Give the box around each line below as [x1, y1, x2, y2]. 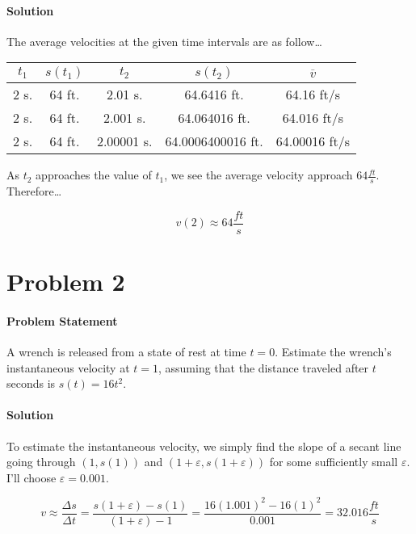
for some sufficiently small [269, 453, 398, 470]
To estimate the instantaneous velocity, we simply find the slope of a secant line [6, 437, 401, 454]
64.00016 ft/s [275, 132, 350, 151]
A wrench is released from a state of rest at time [6, 343, 246, 360]
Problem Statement [6, 312, 118, 329]
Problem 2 [6, 265, 125, 298]
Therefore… [6, 183, 62, 200]
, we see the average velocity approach [164, 166, 353, 183]
